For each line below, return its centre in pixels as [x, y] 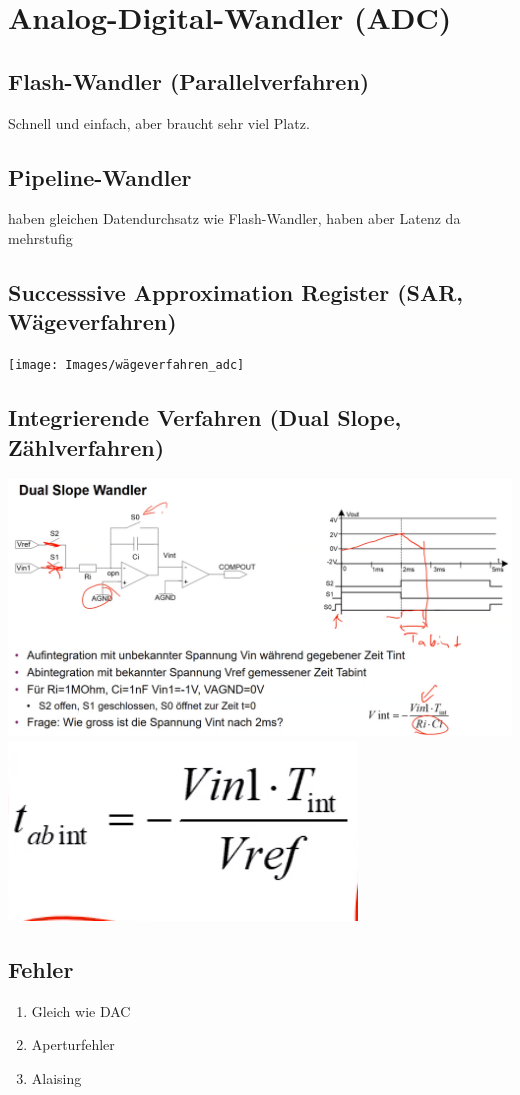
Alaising [56, 1077]
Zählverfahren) [86, 446]
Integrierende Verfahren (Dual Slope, [205, 417]
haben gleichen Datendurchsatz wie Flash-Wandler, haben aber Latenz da [234, 218]
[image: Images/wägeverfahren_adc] [126, 365]
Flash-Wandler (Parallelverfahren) [189, 80]
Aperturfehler [73, 1044]
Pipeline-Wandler [100, 176]
